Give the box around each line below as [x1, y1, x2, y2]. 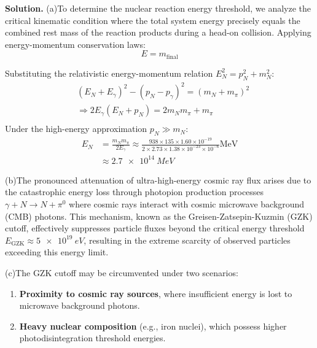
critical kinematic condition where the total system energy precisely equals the [5, 14, 300, 26]
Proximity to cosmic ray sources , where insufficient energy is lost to [19, 287, 292, 300]
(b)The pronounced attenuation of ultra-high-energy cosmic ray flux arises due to [5, 173, 311, 186]
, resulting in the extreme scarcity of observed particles [84, 233, 291, 246]
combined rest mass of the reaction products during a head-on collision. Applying [5, 26, 311, 39]
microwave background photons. [19, 299, 140, 312]
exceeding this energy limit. [5, 246, 109, 258]
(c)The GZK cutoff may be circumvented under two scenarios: [5, 266, 238, 279]
